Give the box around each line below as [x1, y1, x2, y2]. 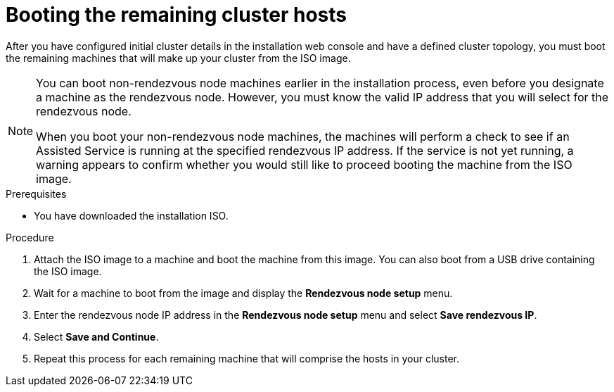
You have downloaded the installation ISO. [34, 209, 229, 222]
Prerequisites [6, 187, 67, 200]
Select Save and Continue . [34, 330, 159, 343]
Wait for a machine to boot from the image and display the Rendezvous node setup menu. [34, 286, 453, 299]
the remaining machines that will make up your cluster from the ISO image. [6, 51, 351, 64]
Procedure [6, 231, 54, 244]
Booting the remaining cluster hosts [6, 3, 347, 27]
